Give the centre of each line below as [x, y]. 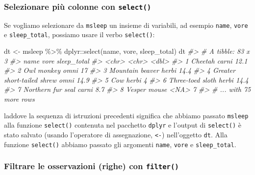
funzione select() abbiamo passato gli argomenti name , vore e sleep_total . [120, 144]
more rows [19, 99]
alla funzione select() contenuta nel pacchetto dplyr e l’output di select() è [123, 125]
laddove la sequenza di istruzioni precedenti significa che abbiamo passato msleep [126, 115]
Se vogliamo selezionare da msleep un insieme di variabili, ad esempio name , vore [126, 25]
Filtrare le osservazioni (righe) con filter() [91, 166]
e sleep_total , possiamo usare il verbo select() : [79, 34]
